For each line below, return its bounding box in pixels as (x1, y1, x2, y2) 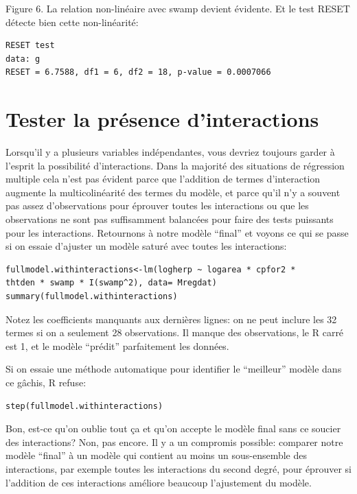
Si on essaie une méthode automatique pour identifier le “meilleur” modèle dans (5, 362, 342, 376)
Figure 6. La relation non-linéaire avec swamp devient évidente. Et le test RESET (5, 1, 350, 15)
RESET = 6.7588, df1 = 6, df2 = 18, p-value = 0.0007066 (5, 67, 271, 78)
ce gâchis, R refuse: (5, 375, 87, 389)
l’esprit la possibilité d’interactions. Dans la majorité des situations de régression (5, 158, 345, 172)
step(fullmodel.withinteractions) (5, 401, 163, 411)
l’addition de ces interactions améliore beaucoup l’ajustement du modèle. (5, 475, 312, 489)
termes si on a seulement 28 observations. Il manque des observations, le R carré (5, 325, 344, 340)
